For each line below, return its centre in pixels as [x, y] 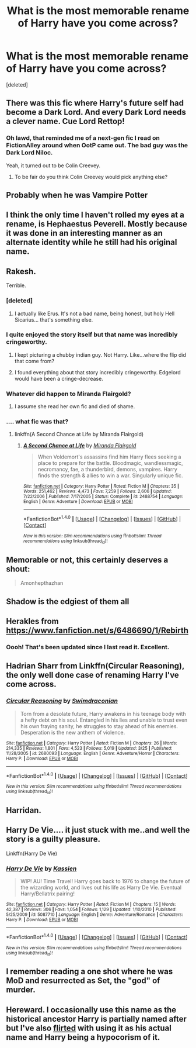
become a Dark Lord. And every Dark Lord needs [96, 112]
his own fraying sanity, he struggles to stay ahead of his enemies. [99, 726]
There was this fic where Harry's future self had [95, 103]
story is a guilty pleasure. [53, 840]
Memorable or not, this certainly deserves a [87, 560]
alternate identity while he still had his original [92, 242]
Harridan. [24, 810]
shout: [18, 569]
